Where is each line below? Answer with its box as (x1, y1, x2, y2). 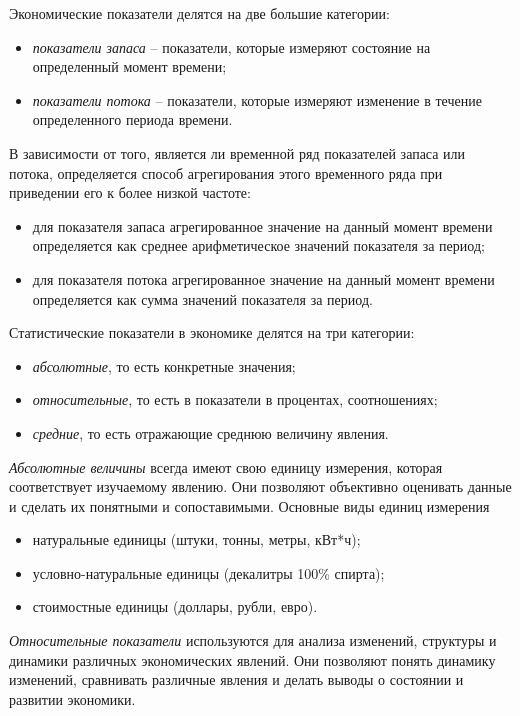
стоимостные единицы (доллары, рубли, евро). (32, 596, 318, 617)
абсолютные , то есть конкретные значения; (32, 355, 296, 376)
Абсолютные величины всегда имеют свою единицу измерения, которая (9, 456, 443, 477)
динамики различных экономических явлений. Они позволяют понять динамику (9, 649, 496, 670)
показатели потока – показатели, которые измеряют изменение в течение (32, 89, 482, 110)
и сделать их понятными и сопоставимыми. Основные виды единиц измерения (9, 495, 490, 516)
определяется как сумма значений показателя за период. (32, 288, 373, 309)
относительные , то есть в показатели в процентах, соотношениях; (32, 389, 438, 410)
